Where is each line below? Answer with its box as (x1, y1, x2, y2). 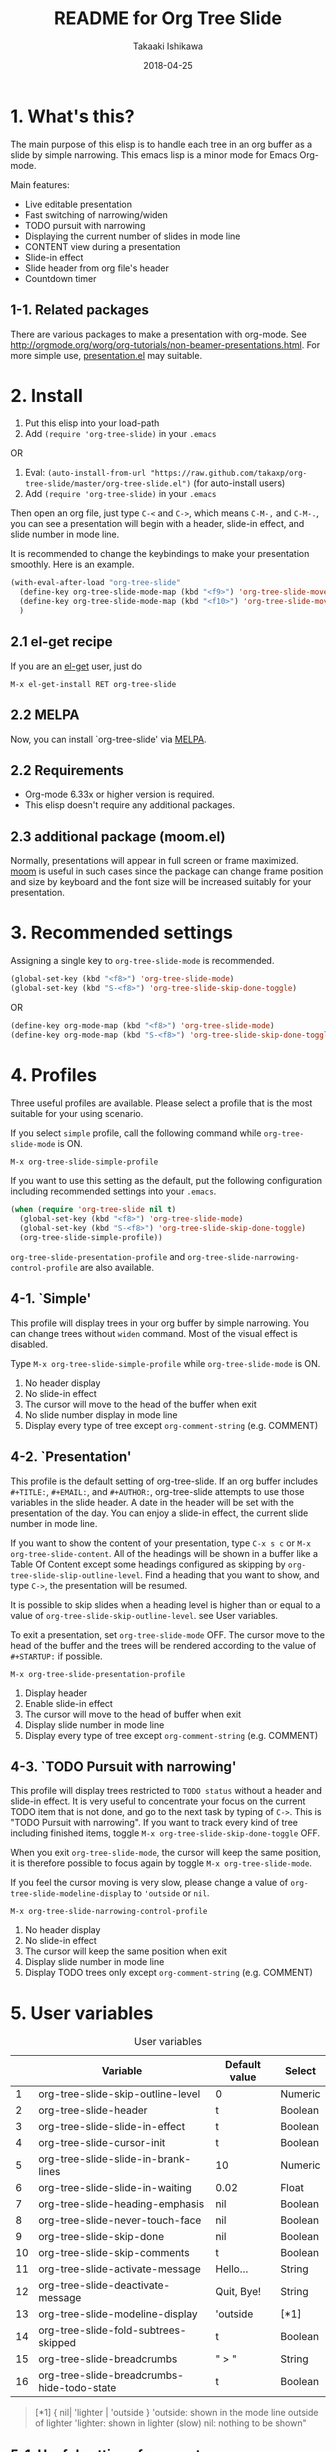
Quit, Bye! (215, 2285, 262, 2299)
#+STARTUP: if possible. (10, 1650, 103, 1662)
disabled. (10, 1338, 48, 1350)
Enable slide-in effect (24, 1697, 113, 1709)
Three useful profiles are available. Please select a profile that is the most (10, 1097, 313, 1109)
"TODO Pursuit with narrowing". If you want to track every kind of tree (10, 1817, 298, 1829)
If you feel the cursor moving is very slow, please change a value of (10, 1877, 289, 1889)
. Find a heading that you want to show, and (139, 1568, 320, 1581)
